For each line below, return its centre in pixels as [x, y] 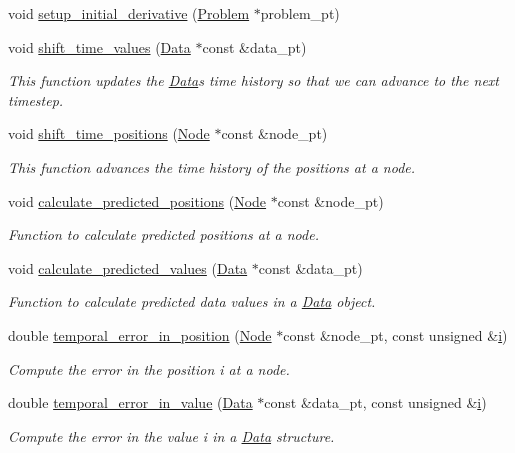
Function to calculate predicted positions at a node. [163, 234]
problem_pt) [300, 13]
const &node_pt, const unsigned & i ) [395, 334]
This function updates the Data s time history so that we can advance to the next [253, 80]
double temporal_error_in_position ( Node [140, 334]
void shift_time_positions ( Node [109, 133]
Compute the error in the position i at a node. [149, 368]
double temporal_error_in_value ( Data [130, 402]
